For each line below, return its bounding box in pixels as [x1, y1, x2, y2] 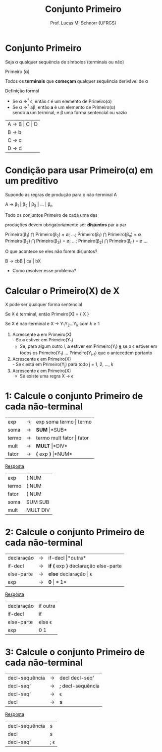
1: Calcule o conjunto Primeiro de [5, 390, 143, 402]
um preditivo [5, 175, 58, 187]
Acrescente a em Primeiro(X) [12, 331, 72, 338]
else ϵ [39, 619, 52, 626]
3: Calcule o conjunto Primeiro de [5, 646, 145, 658]
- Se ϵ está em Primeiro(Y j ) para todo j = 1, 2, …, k [12, 361, 114, 369]
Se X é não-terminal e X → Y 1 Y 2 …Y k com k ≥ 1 [5, 321, 100, 328]
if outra [39, 603, 55, 610]
